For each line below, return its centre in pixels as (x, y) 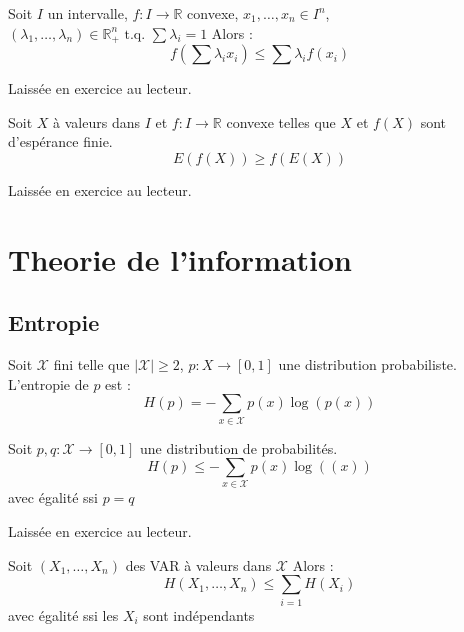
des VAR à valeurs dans (198, 564)
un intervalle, (87, 13)
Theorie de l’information (180, 258)
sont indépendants (199, 614)
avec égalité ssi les (63, 614)
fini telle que (91, 364)
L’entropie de (48, 383)
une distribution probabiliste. (367, 364)
